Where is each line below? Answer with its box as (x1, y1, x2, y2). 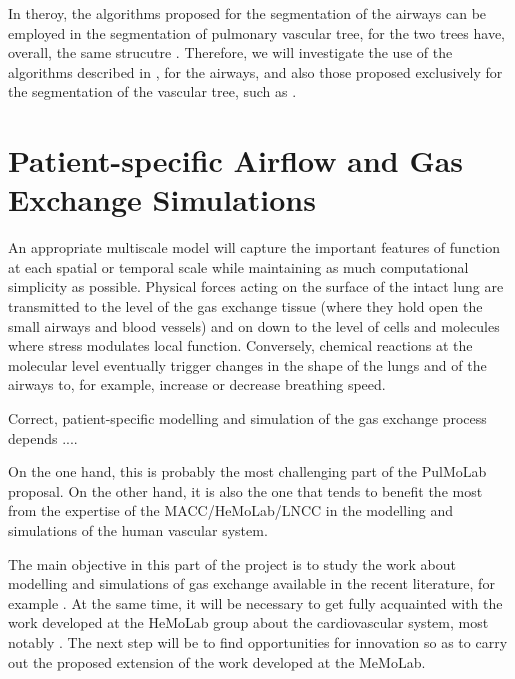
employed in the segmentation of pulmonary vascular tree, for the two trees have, (8, 22, 505, 43)
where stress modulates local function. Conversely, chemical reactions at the (8, 335, 473, 356)
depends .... (8, 427, 78, 448)
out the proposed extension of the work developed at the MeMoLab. (8, 651, 426, 672)
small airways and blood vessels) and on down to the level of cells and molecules (8, 315, 500, 336)
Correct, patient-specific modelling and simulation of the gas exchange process (8, 408, 487, 429)
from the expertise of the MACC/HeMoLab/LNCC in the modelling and (8, 500, 454, 521)
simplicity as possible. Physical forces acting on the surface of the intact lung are (8, 276, 504, 297)
